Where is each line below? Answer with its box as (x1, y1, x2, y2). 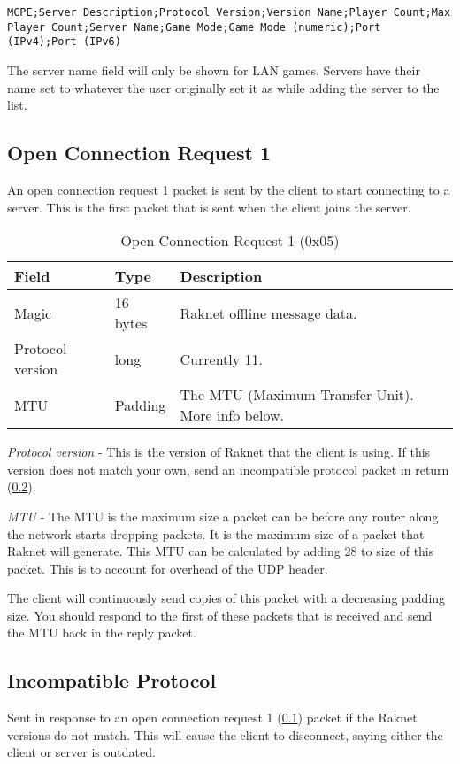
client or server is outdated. (7, 743, 156, 761)
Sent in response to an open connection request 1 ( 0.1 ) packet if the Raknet (7, 708, 418, 727)
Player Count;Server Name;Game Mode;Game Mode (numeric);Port (7, 20, 381, 34)
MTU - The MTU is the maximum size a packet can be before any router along (7, 506, 439, 525)
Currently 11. (180, 348, 264, 369)
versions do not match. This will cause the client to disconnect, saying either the (7, 725, 443, 744)
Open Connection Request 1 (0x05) (120, 230, 340, 251)
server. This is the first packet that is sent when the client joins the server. (7, 197, 411, 216)
